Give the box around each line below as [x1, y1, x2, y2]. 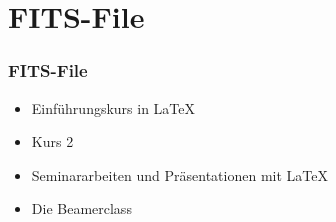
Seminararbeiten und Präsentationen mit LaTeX [31, 164, 328, 185]
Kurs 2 [31, 131, 74, 152]
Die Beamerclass [31, 198, 132, 219]
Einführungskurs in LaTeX [31, 97, 196, 118]
